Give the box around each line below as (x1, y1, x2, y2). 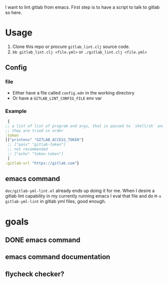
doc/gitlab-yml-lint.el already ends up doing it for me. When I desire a (5, 187, 155, 194)
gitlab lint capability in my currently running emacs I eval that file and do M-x (5, 193, 161, 199)
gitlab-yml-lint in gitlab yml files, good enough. (5, 198, 106, 204)
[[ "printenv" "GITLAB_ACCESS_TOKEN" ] (5, 137, 84, 142)
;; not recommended (7, 147, 48, 152)
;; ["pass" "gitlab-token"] (7, 142, 66, 147)
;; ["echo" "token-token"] (7, 151, 64, 156)
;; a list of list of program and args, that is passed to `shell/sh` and (5, 123, 164, 128)
